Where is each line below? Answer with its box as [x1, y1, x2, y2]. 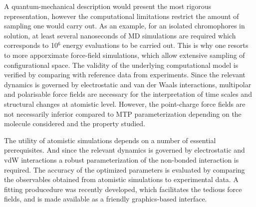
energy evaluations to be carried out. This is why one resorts [63, 40, 249, 50]
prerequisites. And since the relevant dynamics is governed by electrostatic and [4, 145, 245, 155]
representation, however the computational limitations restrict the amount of [4, 10, 239, 21]
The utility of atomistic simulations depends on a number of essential [4, 135, 216, 145]
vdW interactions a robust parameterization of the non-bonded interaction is [4, 154, 239, 165]
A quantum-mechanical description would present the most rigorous [4, 1, 212, 11]
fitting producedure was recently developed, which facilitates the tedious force [4, 184, 242, 194]
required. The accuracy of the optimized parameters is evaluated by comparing [4, 164, 245, 175]
